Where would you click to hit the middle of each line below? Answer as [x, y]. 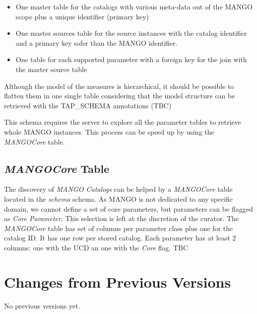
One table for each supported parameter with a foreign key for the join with [131, 59]
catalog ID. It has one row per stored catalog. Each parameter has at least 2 [120, 238]
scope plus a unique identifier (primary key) [82, 16]
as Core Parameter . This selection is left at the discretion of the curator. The [122, 218]
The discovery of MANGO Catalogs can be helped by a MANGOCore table [118, 189]
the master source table [51, 69]
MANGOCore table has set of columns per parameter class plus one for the [119, 228]
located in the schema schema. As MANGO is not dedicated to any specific [119, 198]
